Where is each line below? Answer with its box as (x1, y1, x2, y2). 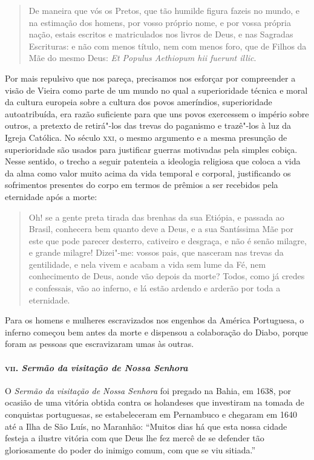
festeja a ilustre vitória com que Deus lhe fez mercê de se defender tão (5, 432, 264, 444)
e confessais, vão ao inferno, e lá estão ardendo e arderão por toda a (28, 282, 281, 294)
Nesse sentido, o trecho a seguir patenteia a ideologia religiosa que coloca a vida (5, 155, 301, 167)
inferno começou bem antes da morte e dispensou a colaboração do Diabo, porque (5, 325, 309, 338)
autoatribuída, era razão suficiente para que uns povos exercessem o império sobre (5, 107, 309, 120)
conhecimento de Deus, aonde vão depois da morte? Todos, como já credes (28, 270, 305, 282)
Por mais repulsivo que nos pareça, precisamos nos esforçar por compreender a (5, 71, 296, 84)
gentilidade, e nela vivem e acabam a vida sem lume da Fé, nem (28, 258, 266, 270)
